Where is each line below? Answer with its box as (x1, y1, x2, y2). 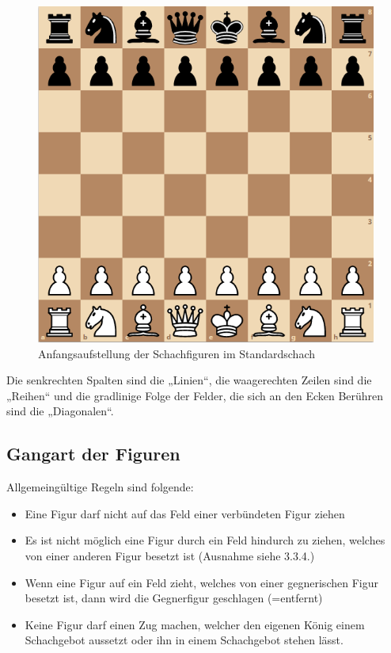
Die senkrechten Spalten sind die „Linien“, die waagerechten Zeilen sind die (6, 372, 372, 388)
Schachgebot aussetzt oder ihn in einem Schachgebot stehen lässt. (25, 632, 344, 648)
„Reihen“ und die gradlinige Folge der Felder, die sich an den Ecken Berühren (6, 387, 384, 403)
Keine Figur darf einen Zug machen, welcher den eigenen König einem (25, 616, 365, 632)
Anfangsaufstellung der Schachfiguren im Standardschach (38, 345, 316, 361)
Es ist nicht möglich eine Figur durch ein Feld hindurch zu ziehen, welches (25, 532, 385, 548)
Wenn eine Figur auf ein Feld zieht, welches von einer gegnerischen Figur (25, 574, 378, 590)
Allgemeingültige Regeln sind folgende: (6, 479, 194, 495)
